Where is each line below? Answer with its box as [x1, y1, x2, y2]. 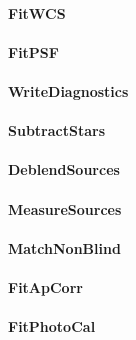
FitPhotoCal [8, 316, 96, 337]
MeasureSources [8, 198, 122, 219]
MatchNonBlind [8, 237, 121, 258]
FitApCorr [8, 276, 83, 297]
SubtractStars [8, 120, 105, 141]
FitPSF [8, 41, 59, 62]
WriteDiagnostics [8, 80, 129, 101]
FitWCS [8, 2, 66, 23]
